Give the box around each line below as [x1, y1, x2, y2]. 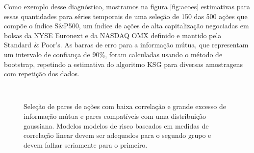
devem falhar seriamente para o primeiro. [24, 139, 148, 150]
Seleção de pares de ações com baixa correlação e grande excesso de [24, 101, 226, 111]
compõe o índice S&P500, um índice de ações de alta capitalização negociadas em [4, 21, 249, 31]
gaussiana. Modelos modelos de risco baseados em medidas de [24, 120, 209, 131]
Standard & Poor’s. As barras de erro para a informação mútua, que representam [4, 40, 249, 50]
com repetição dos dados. [4, 68, 79, 79]
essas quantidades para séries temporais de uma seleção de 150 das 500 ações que [4, 11, 248, 21]
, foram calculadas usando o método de [105, 49, 223, 59]
